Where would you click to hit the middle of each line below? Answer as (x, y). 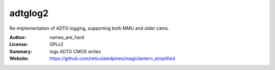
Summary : (21, 51)
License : (19, 44)
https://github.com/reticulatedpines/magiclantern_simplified (112, 58)
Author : (18, 37)
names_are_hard (67, 37)
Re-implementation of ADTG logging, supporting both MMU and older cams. (89, 28)
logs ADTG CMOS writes (75, 51)
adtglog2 (29, 13)
